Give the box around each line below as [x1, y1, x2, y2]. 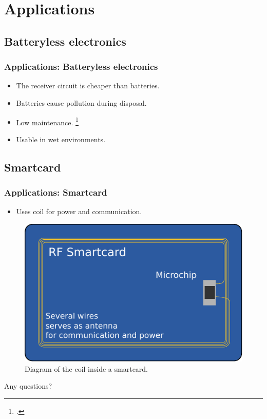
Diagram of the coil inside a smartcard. [25, 363, 148, 374]
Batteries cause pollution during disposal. [16, 97, 147, 108]
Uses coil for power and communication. [16, 206, 142, 217]
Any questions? [4, 380, 52, 391]
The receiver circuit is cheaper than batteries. [16, 80, 160, 91]
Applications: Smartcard [4, 186, 107, 199]
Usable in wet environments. [16, 134, 106, 144]
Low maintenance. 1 [16, 115, 79, 127]
